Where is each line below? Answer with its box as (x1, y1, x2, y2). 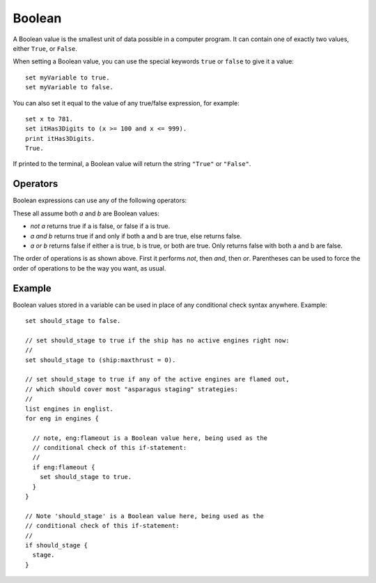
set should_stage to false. (25, 317, 121, 324)
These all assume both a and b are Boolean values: (13, 209, 159, 218)
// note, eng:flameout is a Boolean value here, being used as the (32, 434, 268, 442)
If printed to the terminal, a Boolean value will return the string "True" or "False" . (13, 160, 251, 168)
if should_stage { (25, 541, 88, 549)
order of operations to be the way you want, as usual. (13, 264, 166, 272)
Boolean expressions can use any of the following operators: (13, 196, 187, 205)
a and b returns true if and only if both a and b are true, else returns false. (30, 232, 242, 240)
